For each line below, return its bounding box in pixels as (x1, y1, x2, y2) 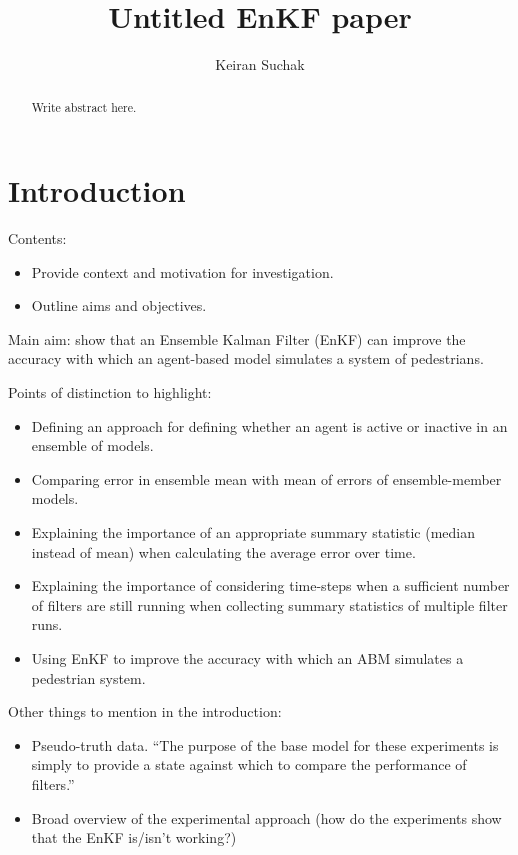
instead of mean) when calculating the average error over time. (31, 541, 416, 562)
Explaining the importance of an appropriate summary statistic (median (31, 522, 475, 543)
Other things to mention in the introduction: (8, 701, 282, 722)
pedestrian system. (31, 667, 146, 688)
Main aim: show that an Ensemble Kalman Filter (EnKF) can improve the (8, 328, 466, 349)
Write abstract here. (31, 98, 137, 115)
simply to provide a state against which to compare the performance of (31, 754, 467, 775)
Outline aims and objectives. (31, 295, 207, 316)
